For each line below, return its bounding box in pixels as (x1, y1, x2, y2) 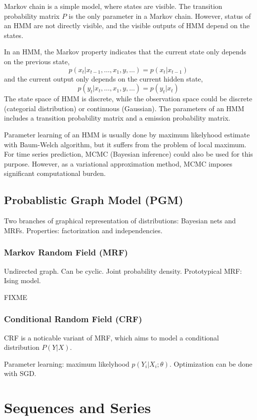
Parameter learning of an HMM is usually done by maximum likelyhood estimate (4, 129, 250, 139)
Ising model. (4, 275, 41, 286)
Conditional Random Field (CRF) (4, 313, 142, 325)
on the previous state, (4, 56, 70, 66)
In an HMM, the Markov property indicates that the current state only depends (4, 46, 247, 57)
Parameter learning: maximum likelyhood (4, 358, 129, 369)
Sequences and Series (4, 397, 151, 418)
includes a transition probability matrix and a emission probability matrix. (4, 113, 230, 123)
